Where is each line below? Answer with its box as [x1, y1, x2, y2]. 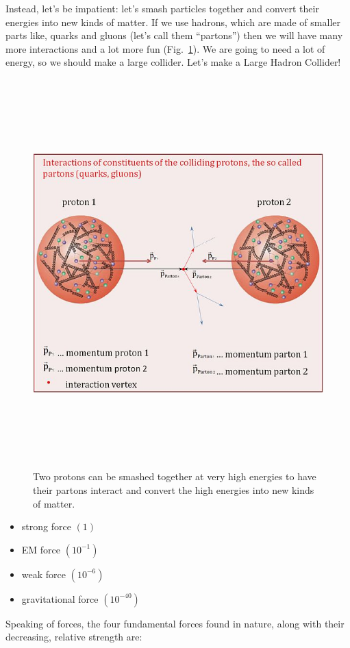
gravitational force [21, 591, 99, 606]
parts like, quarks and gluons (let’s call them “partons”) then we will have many [5, 28, 343, 42]
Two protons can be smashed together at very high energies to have [33, 469, 316, 484]
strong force [21, 519, 71, 534]
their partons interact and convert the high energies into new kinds [33, 483, 314, 497]
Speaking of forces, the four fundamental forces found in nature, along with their [5, 616, 345, 630]
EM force [21, 542, 61, 556]
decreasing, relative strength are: [5, 630, 142, 644]
